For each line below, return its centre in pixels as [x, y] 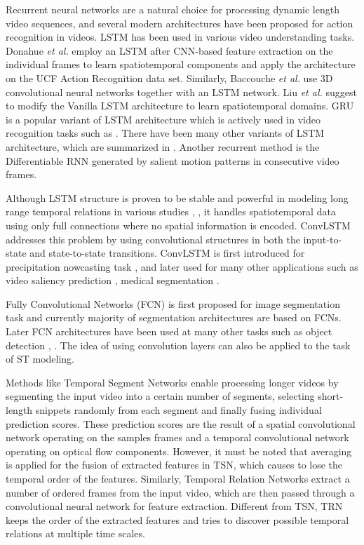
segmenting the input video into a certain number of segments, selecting [160, 396]
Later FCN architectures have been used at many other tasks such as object [169, 331]
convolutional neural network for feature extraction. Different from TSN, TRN [174, 506]
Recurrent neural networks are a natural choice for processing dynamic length [173, 9]
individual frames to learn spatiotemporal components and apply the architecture [181, 64]
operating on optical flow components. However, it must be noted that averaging [179, 451]
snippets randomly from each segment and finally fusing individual [178, 410]
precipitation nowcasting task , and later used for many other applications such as [182, 266]
